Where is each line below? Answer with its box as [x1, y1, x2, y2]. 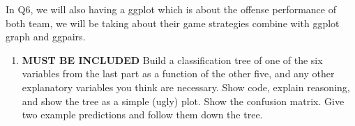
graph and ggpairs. [6, 29, 86, 44]
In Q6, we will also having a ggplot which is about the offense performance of [6, 2, 336, 16]
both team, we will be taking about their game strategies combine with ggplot [6, 15, 340, 30]
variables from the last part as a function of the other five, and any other [22, 66, 335, 81]
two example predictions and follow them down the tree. [22, 107, 263, 122]
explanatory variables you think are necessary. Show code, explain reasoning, [22, 79, 350, 94]
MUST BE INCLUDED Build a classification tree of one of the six [22, 52, 323, 67]
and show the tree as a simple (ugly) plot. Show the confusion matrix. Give [22, 93, 345, 108]
